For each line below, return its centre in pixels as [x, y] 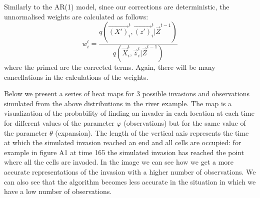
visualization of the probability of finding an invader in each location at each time [129, 113]
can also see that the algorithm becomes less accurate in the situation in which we [130, 181]
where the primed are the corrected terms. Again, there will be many [110, 67]
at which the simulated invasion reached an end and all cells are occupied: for [123, 142]
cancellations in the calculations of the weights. [76, 77]
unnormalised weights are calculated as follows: [76, 16]
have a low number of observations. [58, 191]
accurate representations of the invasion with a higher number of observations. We [130, 172]
